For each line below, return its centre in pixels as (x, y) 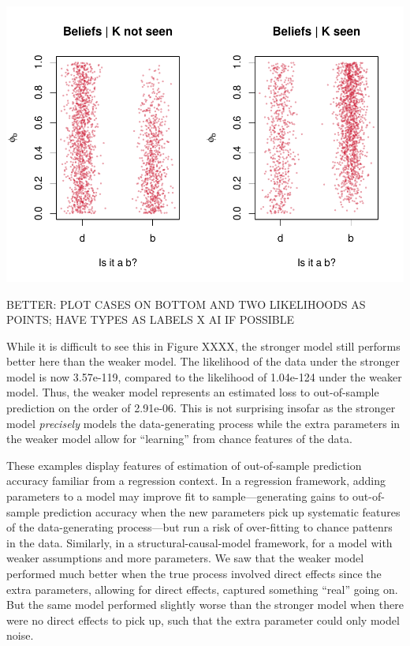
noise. (20, 635)
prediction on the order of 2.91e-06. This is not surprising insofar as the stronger (201, 408)
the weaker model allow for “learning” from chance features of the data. (179, 439)
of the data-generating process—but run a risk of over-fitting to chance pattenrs (199, 527)
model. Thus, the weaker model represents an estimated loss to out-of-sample (193, 392)
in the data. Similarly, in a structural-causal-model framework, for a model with (199, 542)
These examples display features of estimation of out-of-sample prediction (184, 465)
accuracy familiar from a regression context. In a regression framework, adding (196, 481)
